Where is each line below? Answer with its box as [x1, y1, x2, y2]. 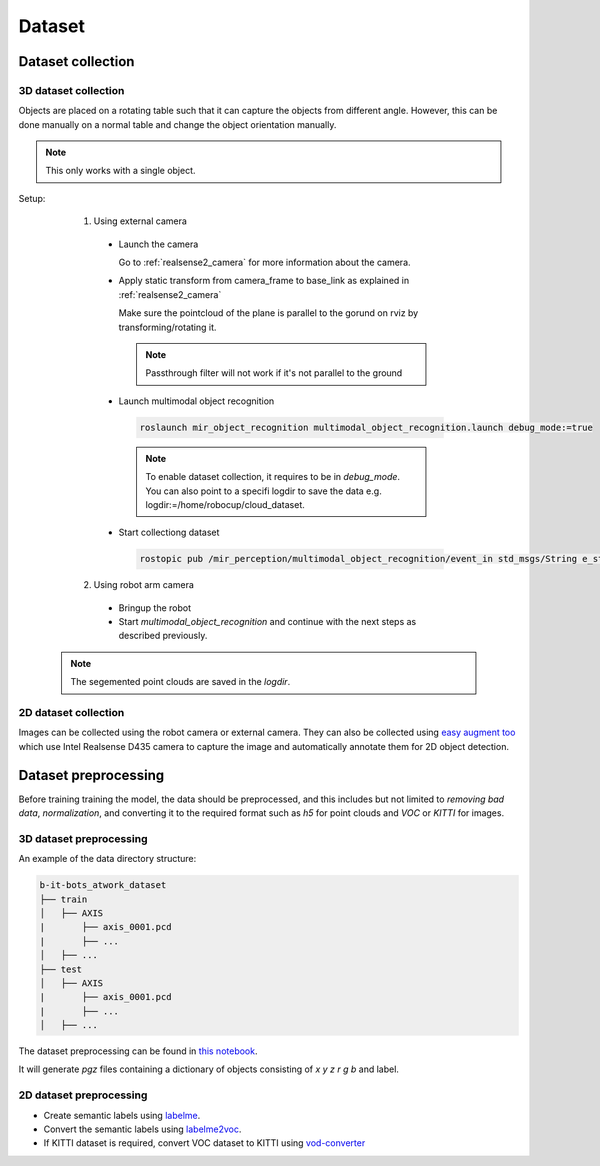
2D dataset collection [18, 706, 125, 719]
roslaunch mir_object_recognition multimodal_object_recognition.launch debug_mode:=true [139, 421, 594, 433]
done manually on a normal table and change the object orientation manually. [18, 118, 337, 130]
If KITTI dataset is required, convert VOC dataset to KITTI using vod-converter [43, 1137, 366, 1149]
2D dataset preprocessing [18, 1088, 148, 1102]
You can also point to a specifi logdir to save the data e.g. [145, 485, 382, 497]
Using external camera [93, 215, 187, 227]
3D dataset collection [18, 83, 125, 97]
